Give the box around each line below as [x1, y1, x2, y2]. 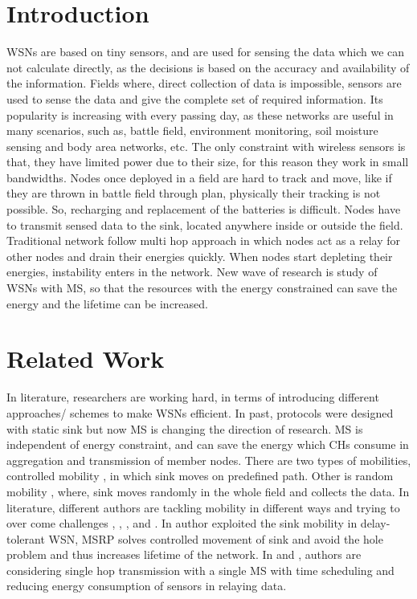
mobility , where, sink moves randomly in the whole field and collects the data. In [6, 483, 410, 499]
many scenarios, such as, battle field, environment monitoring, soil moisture [6, 122, 378, 139]
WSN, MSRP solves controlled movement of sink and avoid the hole [48, 530, 383, 547]
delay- [360, 515, 390, 532]
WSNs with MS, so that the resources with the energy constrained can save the [6, 279, 398, 296]
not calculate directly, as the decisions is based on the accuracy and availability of [6, 59, 410, 75]
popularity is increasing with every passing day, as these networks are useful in [6, 106, 394, 123]
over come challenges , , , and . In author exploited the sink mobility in [6, 515, 358, 532]
